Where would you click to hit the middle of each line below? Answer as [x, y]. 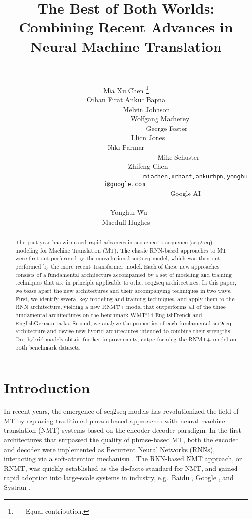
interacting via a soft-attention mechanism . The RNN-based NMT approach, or [123, 459]
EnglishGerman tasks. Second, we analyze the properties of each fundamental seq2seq [123, 323]
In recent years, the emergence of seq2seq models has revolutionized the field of [121, 411]
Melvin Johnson [146, 109]
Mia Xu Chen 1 [126, 89]
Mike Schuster [179, 156]
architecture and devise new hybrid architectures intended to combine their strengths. [123, 331]
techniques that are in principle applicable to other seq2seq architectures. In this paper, [126, 283]
